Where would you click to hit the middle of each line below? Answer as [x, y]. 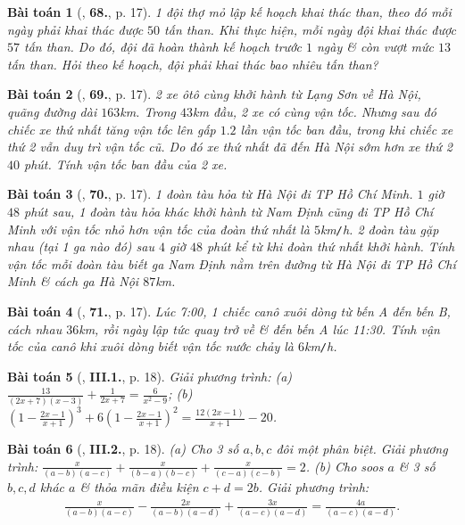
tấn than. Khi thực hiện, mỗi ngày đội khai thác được [310, 29]
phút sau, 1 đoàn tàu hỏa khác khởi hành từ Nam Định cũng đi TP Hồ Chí [229, 211]
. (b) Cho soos [345, 466]
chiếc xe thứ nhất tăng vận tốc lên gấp [112, 129]
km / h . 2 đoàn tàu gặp [379, 229]
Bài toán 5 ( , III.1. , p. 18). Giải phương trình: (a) [150, 376]
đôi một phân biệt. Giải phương [362, 449]
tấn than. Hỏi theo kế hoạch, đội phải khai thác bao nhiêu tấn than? [193, 64]
